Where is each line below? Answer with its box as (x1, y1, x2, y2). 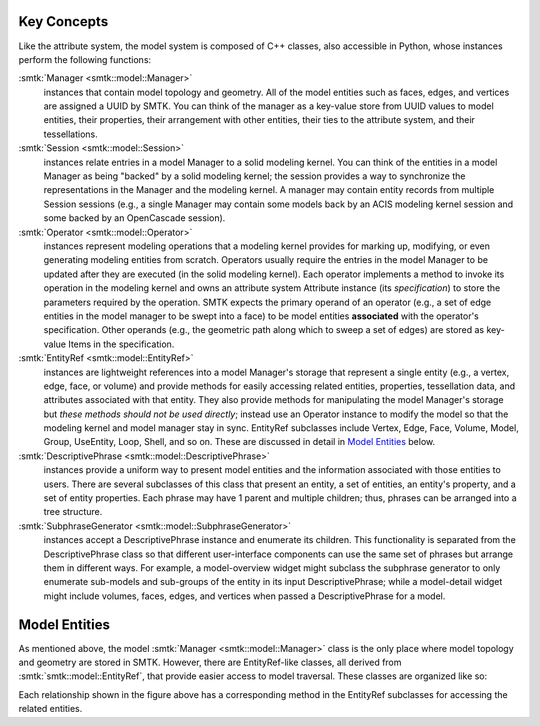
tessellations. (43, 128, 99, 140)
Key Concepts (18, 13, 109, 30)
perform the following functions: (18, 53, 152, 65)
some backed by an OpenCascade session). (43, 212, 226, 224)
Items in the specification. (68, 338, 175, 350)
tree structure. (43, 506, 103, 518)
